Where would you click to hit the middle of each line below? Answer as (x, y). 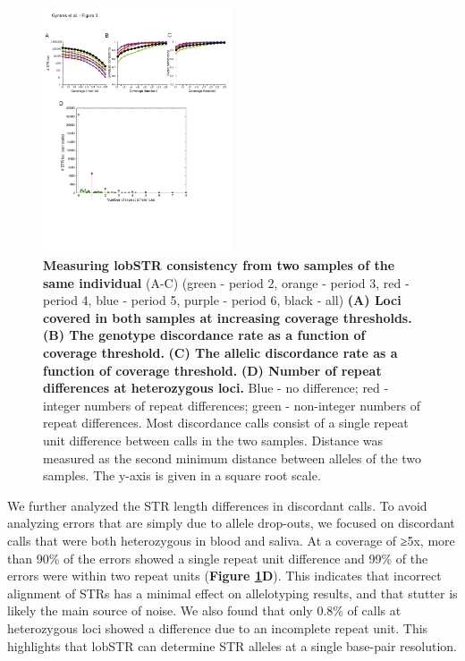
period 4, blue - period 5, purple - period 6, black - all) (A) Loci (222, 300)
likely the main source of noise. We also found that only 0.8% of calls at (204, 610)
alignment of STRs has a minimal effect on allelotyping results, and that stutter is (232, 593)
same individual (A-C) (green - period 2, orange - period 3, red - (226, 282)
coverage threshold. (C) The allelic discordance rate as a (220, 352)
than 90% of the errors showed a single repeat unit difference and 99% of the (218, 558)
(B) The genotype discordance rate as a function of (204, 335)
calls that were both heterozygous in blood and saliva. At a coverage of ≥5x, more (231, 540)
